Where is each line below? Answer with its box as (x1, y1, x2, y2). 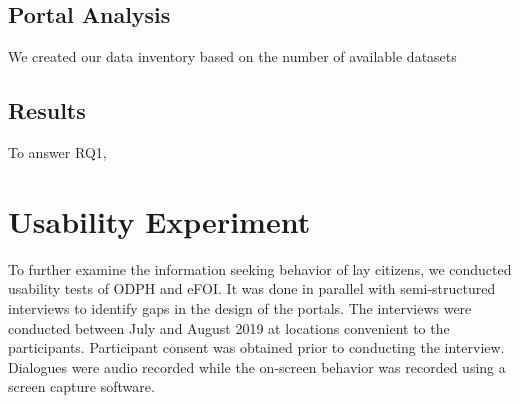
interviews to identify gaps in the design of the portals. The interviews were (8, 297, 472, 318)
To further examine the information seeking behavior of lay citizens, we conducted (8, 258, 512, 279)
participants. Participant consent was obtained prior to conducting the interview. (8, 337, 505, 358)
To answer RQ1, (8, 142, 107, 162)
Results (8, 95, 86, 126)
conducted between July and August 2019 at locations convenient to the (8, 317, 450, 338)
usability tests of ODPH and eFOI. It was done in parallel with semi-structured (8, 278, 496, 299)
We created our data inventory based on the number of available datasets (8, 46, 457, 67)
